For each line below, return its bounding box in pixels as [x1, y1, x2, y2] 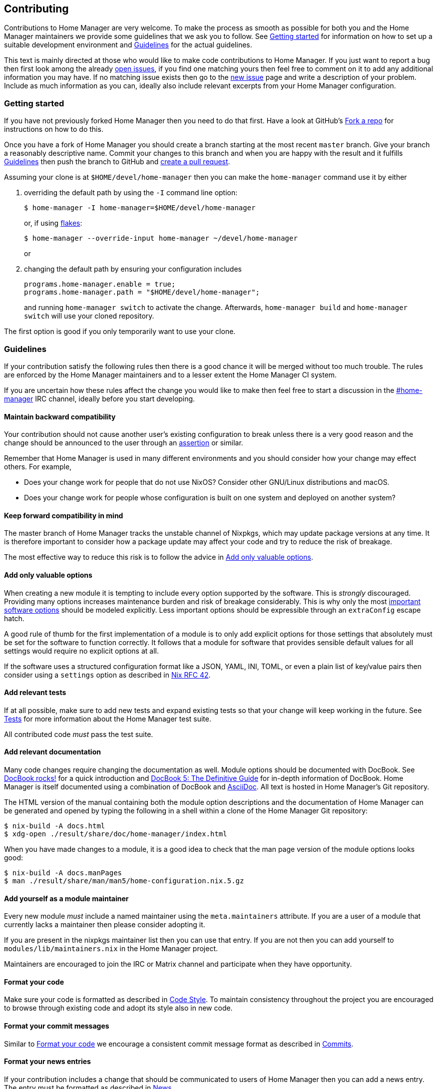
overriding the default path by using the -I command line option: [24, 188, 238, 197]
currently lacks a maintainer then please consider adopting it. [4, 920, 205, 929]
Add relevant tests [4, 688, 66, 697]
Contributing [4, 2, 69, 15]
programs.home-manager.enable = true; [24, 280, 176, 289]
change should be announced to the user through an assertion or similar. [4, 438, 243, 447]
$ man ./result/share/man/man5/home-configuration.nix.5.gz [4, 877, 244, 885]
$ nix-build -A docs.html [4, 822, 105, 830]
